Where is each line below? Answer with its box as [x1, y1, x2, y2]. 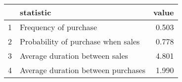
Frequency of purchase [20, 21, 97, 33]
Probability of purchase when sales [20, 36, 140, 47]
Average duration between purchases [20, 64, 146, 76]
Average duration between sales [20, 50, 128, 61]
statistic [20, 6, 51, 18]
